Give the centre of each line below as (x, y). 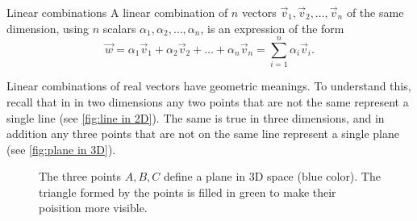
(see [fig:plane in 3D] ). (61, 149)
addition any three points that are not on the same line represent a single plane (203, 133)
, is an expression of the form (272, 28)
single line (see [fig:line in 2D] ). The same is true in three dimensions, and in (196, 117)
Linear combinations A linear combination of (117, 12)
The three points (80, 176)
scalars (119, 28)
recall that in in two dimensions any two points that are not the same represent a (208, 101)
